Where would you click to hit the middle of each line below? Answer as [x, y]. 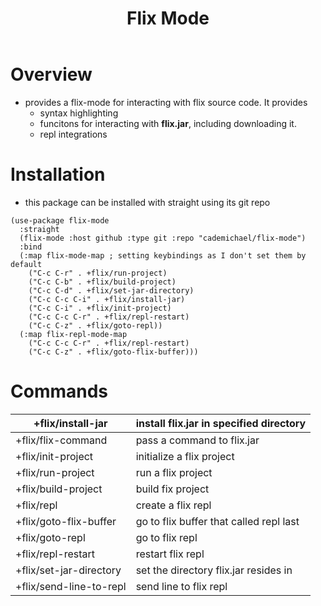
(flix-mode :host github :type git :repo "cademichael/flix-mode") [163, 238]
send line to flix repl [181, 586]
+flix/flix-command [61, 440]
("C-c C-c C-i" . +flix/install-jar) [107, 299]
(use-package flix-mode [60, 220]
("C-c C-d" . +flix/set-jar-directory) [111, 290]
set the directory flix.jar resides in [214, 570]
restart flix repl [170, 554]
